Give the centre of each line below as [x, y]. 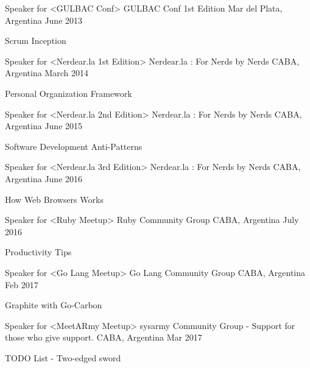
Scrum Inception [36, 41]
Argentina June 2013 [44, 20]
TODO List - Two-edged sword [63, 357]
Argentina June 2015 [44, 126]
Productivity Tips [38, 252]
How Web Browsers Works [54, 199]
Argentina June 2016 [44, 178]
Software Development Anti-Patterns [74, 146]
